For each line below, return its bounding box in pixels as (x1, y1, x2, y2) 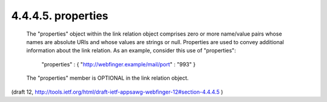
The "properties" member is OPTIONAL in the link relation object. (26, 74, 189, 81)
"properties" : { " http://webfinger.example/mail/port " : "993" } (41, 60, 196, 68)
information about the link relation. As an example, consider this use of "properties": (26, 47, 236, 54)
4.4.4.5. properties (11, 9, 108, 22)
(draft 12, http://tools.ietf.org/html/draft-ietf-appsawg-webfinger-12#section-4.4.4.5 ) (11, 88, 223, 95)
